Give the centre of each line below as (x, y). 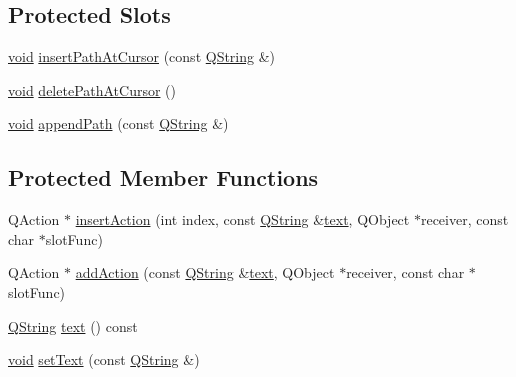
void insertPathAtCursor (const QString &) (142, 56)
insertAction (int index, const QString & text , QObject (242, 219)
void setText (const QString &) (104, 359)
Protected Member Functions (163, 177)
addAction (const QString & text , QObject (205, 272)
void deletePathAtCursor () (92, 89)
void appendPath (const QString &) (118, 123)
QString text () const (73, 325)
